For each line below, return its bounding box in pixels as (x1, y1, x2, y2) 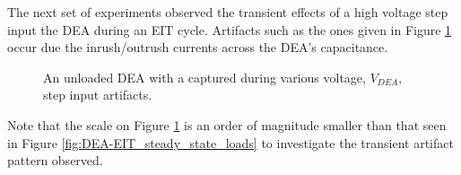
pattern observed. (7, 151, 103, 170)
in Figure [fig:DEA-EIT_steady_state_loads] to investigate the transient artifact (7, 133, 454, 152)
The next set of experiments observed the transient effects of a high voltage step (7, 3, 448, 21)
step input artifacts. (43, 85, 152, 104)
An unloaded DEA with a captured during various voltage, (43, 67, 366, 86)
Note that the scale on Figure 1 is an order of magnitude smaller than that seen (7, 115, 447, 134)
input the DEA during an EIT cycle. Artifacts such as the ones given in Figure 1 (7, 20, 452, 39)
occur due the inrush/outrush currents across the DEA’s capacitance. (7, 38, 388, 57)
